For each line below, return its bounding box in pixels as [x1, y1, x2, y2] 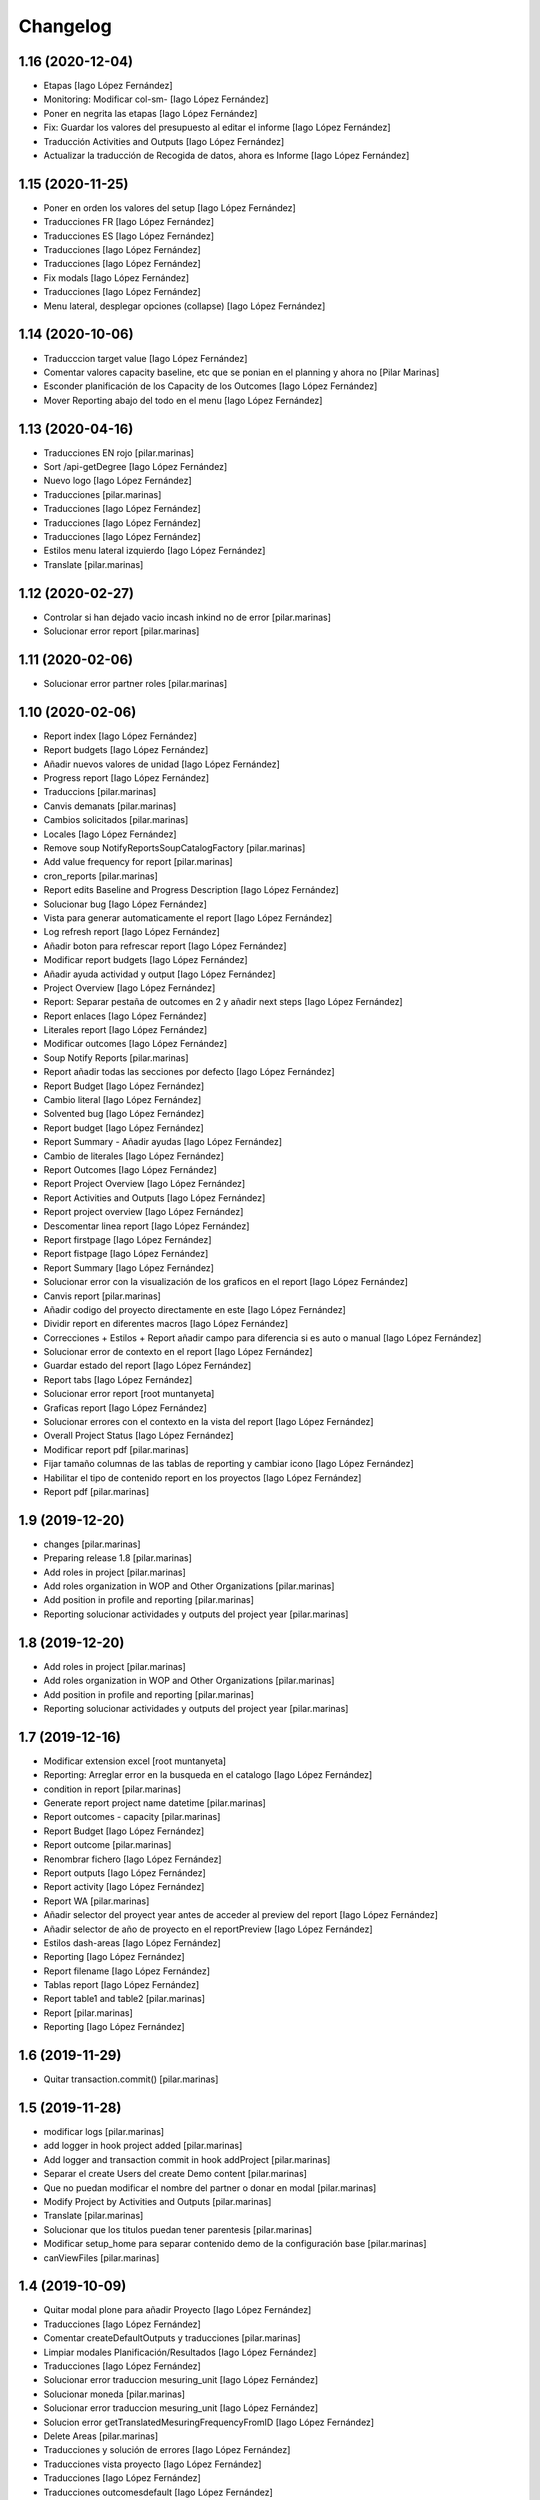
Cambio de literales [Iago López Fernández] [43, 1150, 225, 1162]
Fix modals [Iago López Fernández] [43, 271, 190, 284]
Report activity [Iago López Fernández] [43, 1881, 205, 1893]
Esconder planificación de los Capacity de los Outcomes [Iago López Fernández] [43, 380, 378, 392]
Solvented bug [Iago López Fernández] [43, 1108, 205, 1120]
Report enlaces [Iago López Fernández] [43, 1010, 207, 1022]
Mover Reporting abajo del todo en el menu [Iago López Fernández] [43, 394, 323, 406]
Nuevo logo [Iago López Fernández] [43, 475, 192, 487]
